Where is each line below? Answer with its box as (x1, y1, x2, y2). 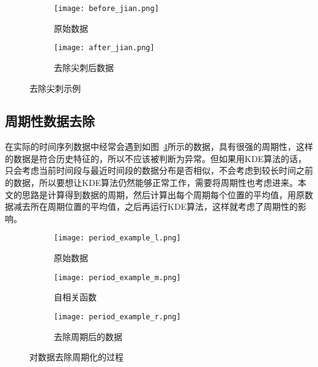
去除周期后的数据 (54, 330, 122, 343)
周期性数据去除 (5, 111, 95, 130)
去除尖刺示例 (29, 81, 81, 94)
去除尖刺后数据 (54, 61, 114, 73)
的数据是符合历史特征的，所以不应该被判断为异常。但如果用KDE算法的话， (5, 152, 307, 165)
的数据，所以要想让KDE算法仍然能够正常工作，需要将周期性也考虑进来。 (5, 176, 298, 189)
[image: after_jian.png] (54, 43, 155, 53)
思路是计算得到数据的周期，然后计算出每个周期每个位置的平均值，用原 (21, 188, 305, 201)
